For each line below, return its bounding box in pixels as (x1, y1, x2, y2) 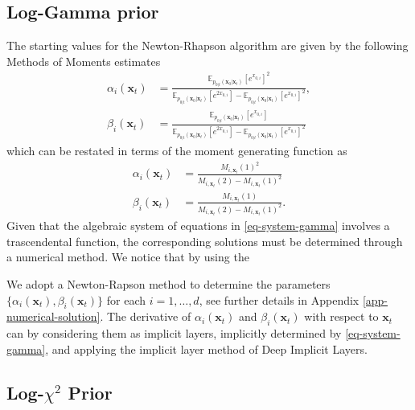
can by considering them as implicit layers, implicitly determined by (6, 325, 342, 342)
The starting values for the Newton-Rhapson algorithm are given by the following (6, 37, 409, 54)
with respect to (304, 308, 379, 325)
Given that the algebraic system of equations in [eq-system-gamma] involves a (6, 217, 390, 234)
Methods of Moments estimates (6, 52, 161, 69)
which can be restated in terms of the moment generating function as (6, 142, 347, 159)
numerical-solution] (6, 308, 101, 325)
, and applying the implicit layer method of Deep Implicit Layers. (45, 340, 368, 357)
